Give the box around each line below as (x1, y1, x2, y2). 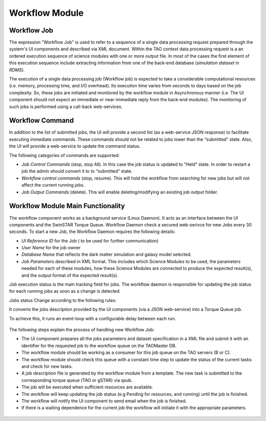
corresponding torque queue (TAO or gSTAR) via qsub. (21, 377, 133, 383)
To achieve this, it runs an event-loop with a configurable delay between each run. (9, 315, 176, 321)
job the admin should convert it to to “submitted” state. (21, 168, 133, 174)
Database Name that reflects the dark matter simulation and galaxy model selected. (21, 252, 192, 258)
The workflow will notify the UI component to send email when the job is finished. (21, 398, 187, 404)
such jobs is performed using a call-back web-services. (9, 104, 123, 110)
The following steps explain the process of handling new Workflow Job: (9, 326, 155, 333)
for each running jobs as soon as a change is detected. (9, 288, 121, 294)
